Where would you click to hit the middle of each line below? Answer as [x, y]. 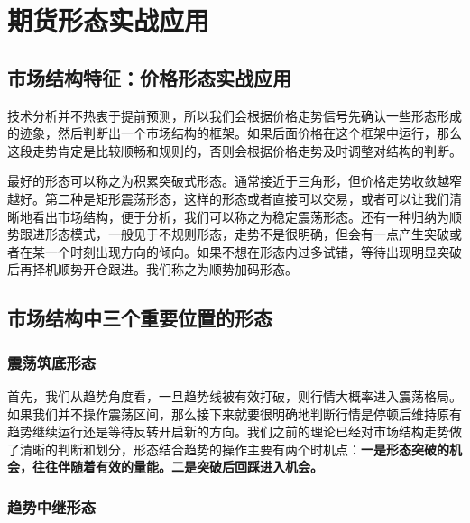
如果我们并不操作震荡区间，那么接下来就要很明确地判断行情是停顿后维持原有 [235, 413]
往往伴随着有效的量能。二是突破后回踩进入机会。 [177, 467]
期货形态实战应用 [109, 20]
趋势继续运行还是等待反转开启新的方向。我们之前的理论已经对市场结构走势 [228, 431]
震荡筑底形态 [52, 362]
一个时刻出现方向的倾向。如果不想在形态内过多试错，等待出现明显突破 [253, 251]
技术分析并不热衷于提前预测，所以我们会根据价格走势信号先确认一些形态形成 [235, 115]
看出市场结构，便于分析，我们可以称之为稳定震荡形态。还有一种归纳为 [240, 216]
